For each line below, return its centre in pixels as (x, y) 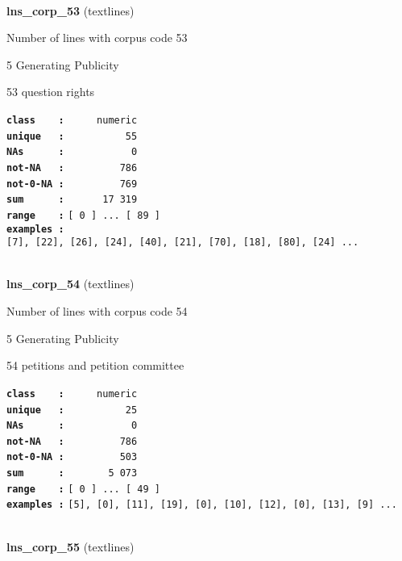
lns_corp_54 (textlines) (70, 284)
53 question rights (51, 92)
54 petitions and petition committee (95, 365)
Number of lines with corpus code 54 (97, 311)
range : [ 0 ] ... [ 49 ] (83, 489)
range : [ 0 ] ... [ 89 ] (83, 215)
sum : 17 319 (72, 200)
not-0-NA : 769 (72, 184)
